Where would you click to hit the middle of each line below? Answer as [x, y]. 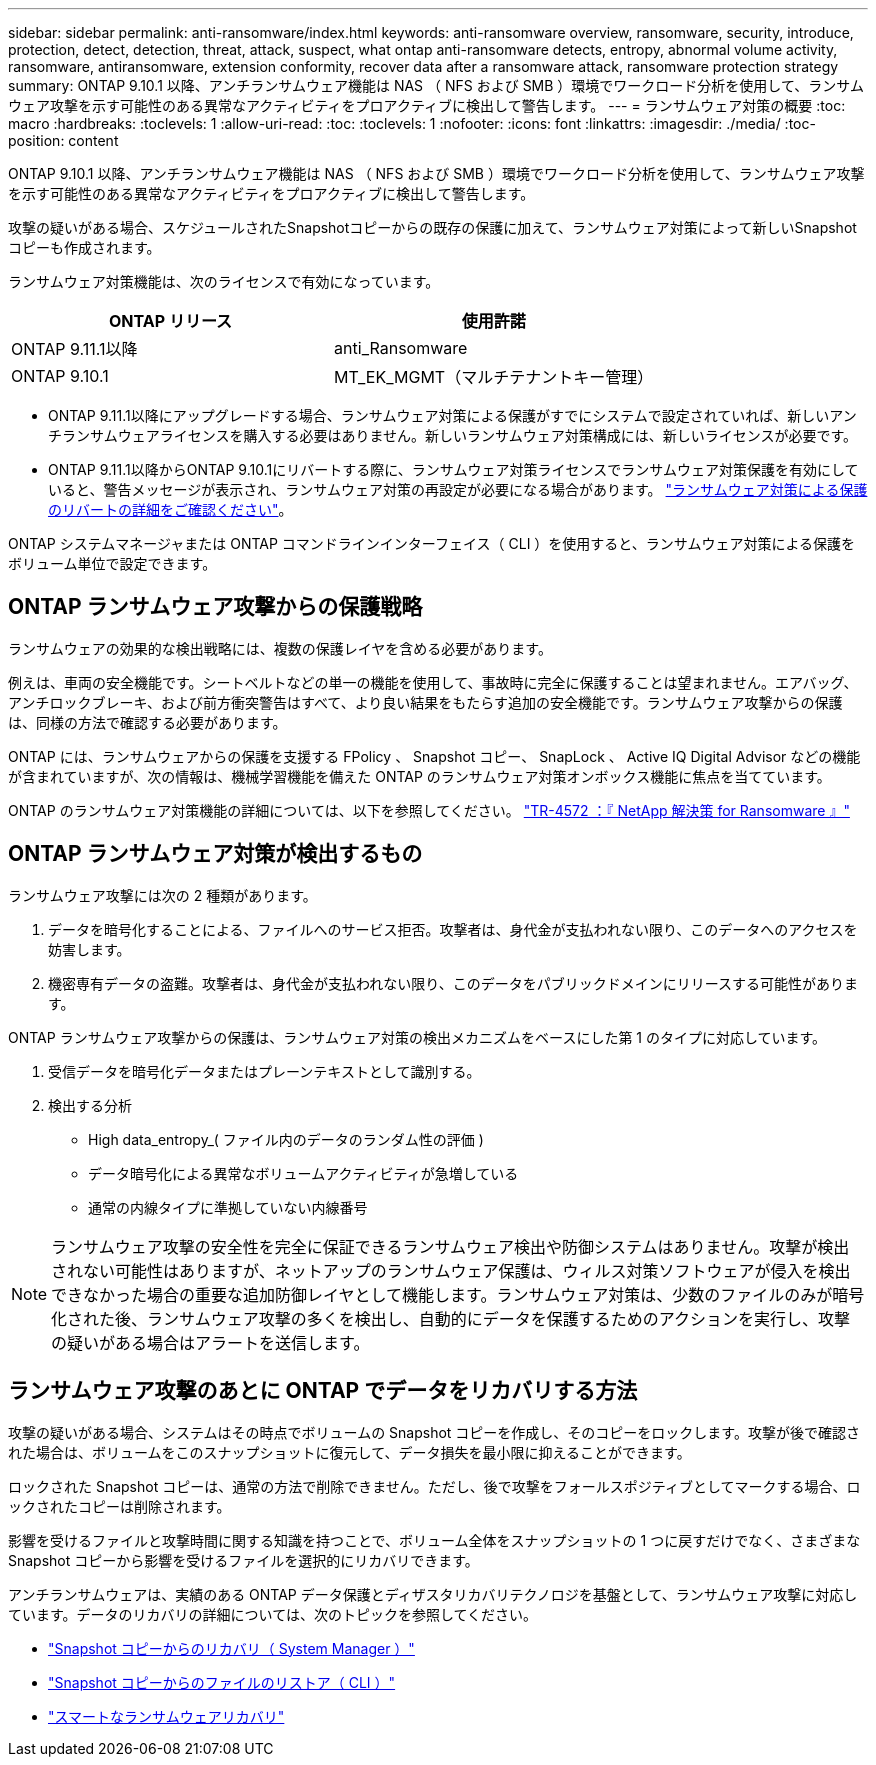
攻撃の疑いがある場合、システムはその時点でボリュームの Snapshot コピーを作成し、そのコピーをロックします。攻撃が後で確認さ [434, 1432]
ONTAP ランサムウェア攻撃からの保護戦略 [215, 607]
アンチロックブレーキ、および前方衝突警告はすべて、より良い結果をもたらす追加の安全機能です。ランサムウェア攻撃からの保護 [425, 702]
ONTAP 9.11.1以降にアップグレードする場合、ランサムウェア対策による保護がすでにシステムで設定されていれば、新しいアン [452, 415]
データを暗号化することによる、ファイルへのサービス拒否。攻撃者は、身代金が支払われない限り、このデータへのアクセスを [453, 929]
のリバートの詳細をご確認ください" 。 [170, 509]
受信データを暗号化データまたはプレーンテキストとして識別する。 [264, 1071]
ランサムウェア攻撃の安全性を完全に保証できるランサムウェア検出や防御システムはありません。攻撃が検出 [450, 1246]
